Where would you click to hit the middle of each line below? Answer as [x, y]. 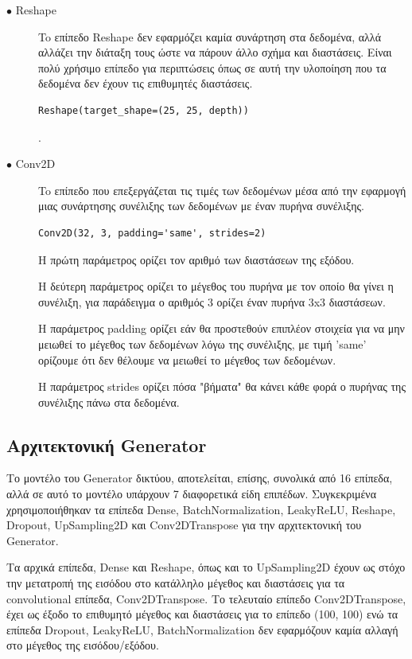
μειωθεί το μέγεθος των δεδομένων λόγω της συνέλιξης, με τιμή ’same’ [202, 343]
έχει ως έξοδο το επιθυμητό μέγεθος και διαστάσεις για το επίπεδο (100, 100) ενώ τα [202, 614]
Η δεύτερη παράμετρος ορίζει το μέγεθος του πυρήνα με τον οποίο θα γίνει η [216, 286]
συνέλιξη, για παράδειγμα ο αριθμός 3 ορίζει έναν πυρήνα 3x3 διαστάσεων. [212, 301]
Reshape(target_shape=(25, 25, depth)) [144, 110]
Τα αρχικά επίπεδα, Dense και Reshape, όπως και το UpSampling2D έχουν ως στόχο [206, 567]
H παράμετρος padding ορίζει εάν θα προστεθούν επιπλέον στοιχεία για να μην [222, 328]
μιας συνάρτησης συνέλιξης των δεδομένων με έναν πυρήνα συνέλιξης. [201, 206]
